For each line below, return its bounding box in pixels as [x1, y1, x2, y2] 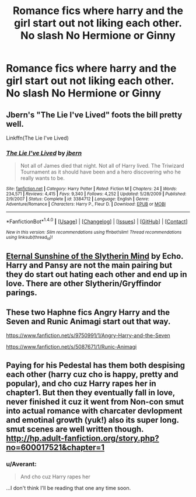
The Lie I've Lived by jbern [6, 149, 82, 157]
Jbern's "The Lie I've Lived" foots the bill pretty [6, 110, 183, 120]
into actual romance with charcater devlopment [6, 406, 183, 416]
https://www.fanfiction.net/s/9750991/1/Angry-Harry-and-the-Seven [6, 332, 170, 339]
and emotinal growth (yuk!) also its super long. [6, 415, 179, 425]
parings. [6, 287, 38, 297]
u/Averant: [6, 460, 37, 468]
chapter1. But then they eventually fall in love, [6, 387, 175, 398]
